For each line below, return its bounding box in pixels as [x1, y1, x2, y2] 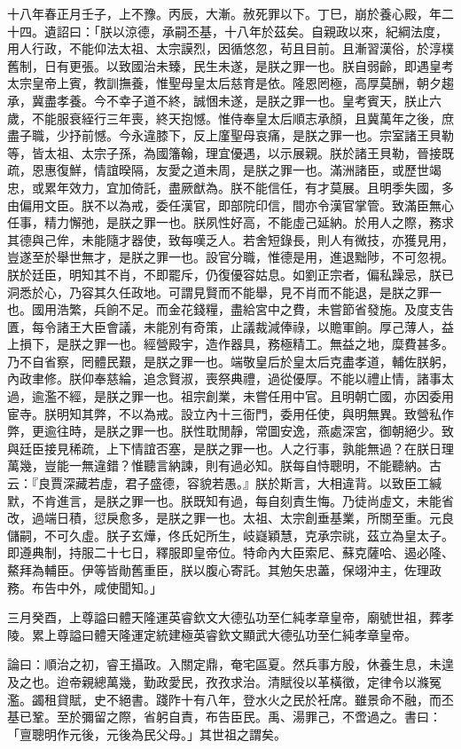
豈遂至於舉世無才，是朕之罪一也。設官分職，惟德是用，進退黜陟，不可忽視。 [7, 248, 454, 266]
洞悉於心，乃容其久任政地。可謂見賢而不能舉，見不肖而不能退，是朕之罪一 [7, 282, 441, 301]
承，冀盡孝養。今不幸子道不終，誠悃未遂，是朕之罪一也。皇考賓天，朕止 [7, 91, 429, 109]
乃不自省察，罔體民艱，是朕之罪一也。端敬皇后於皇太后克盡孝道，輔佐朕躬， [7, 351, 454, 370]
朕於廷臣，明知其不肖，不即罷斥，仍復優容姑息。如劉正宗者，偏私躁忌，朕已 [7, 264, 454, 283]
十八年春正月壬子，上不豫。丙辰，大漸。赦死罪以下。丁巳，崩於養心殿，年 [7, 4, 441, 22]
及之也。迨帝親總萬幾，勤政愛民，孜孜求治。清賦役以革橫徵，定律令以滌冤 [7, 672, 441, 690]
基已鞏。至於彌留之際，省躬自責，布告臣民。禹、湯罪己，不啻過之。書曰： [7, 707, 441, 726]
